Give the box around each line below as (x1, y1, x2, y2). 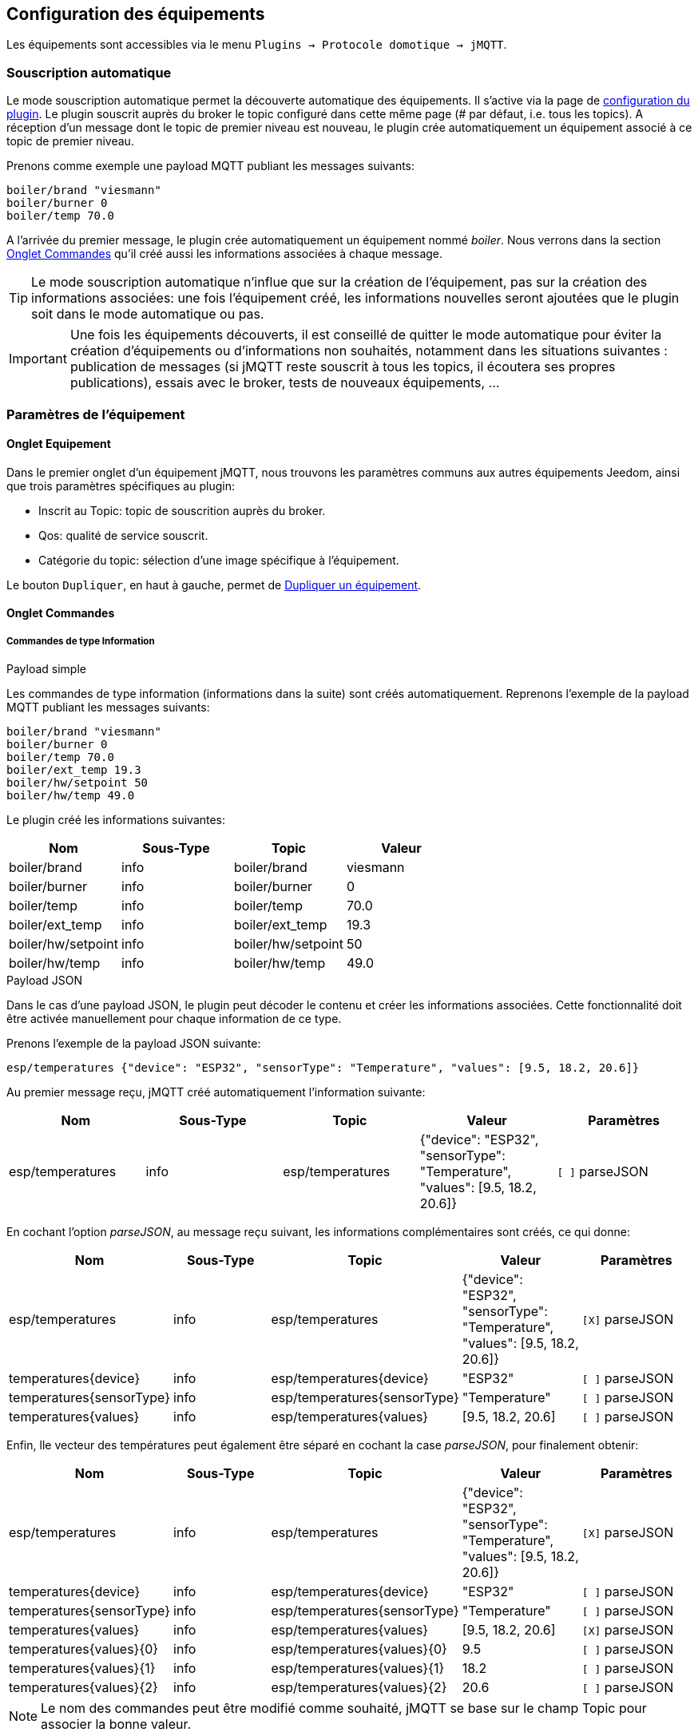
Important (9, 351, 67, 367)
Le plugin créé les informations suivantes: (6, 813, 226, 827)
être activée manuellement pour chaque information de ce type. (6, 1012, 342, 1026)
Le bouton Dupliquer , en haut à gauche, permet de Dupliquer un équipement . (6, 577, 422, 592)
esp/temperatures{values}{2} (271, 1679, 447, 1696)
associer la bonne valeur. (41, 1716, 192, 1733)
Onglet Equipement (6, 437, 111, 451)
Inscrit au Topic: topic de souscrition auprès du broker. (38, 503, 326, 517)
